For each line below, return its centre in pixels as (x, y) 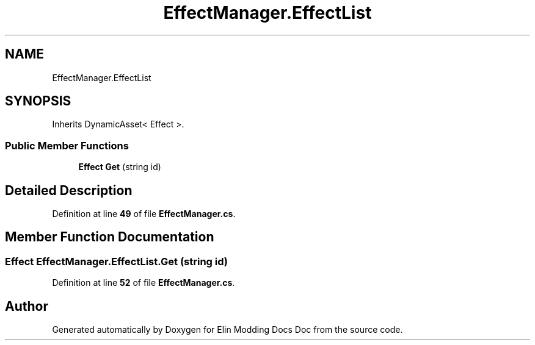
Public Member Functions (67, 145)
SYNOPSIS (38, 101)
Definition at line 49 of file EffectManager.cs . (144, 214)
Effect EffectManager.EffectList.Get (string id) (116, 261)
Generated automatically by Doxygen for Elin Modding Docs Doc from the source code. (227, 330)
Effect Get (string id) (120, 167)
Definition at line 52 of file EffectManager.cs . (144, 283)
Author (27, 306)
